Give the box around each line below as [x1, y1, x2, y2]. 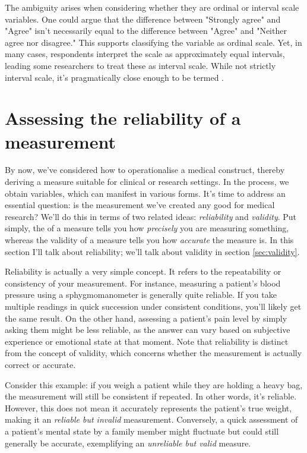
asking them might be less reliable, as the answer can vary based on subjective [5, 323, 290, 336]
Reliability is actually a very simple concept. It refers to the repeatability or [5, 265, 281, 278]
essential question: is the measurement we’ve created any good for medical [5, 199, 275, 211]
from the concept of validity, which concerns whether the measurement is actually [5, 347, 302, 359]
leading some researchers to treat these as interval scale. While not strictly [5, 59, 276, 71]
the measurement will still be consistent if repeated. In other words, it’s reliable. [5, 390, 297, 402]
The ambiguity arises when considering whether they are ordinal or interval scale [5, 1, 299, 13]
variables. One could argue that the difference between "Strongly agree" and [5, 12, 281, 25]
